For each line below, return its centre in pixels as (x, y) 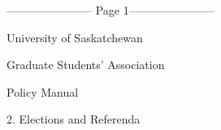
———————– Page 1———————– (110, 10)
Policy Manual (43, 91)
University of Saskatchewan (75, 37)
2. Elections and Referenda (74, 119)
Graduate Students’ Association (86, 65)
